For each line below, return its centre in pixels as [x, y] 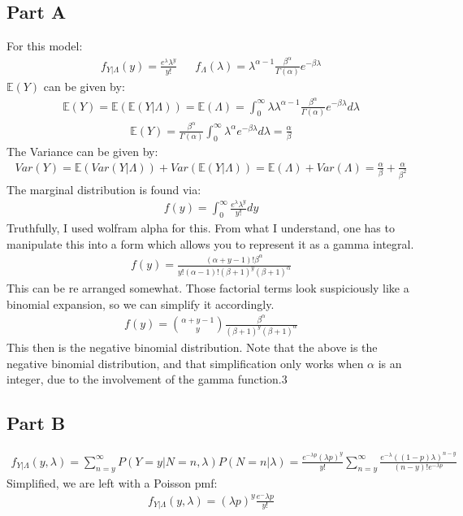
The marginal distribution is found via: [104, 189]
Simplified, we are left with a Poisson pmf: [112, 482]
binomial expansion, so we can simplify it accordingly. [141, 304]
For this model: [45, 46]
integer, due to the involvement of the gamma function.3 [147, 379]
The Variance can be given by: [82, 152]
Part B [36, 423]
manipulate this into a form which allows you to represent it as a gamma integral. [210, 243]
